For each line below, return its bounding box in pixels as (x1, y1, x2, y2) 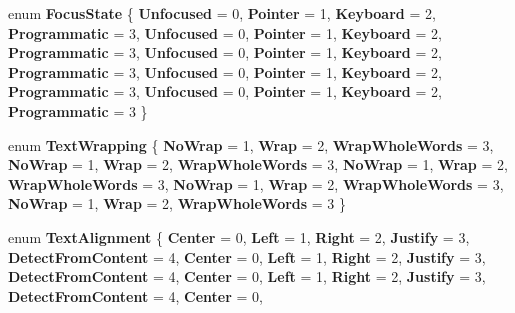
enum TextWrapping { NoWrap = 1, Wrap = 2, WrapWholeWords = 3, (8, 134, 494, 155)
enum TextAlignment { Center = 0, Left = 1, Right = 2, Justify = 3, (8, 226, 470, 247)
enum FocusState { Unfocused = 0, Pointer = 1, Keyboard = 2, (8, 3, 436, 23)
